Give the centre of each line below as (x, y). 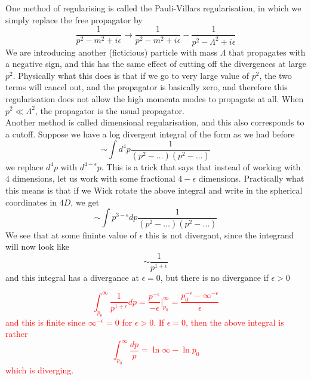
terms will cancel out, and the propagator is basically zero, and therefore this (147, 87)
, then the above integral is (235, 322)
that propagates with (267, 52)
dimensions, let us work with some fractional (94, 178)
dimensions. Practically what (251, 178)
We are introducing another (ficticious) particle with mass (112, 52)
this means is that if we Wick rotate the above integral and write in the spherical (154, 190)
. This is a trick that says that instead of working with (201, 166)
